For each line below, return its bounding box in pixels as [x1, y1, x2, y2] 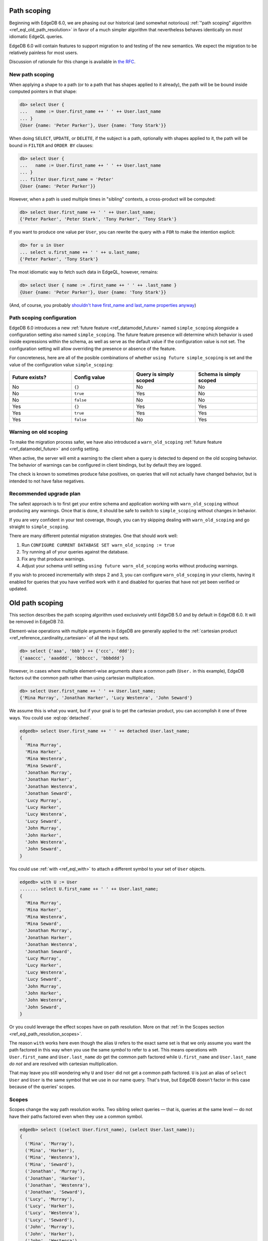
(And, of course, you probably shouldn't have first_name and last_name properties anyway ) [9, 302, 197, 308]
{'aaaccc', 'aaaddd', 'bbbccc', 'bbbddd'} [19, 655, 125, 661]
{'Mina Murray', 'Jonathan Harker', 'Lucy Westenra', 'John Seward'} [19, 695, 193, 701]
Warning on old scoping [9, 428, 68, 435]
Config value [74, 374, 105, 381]
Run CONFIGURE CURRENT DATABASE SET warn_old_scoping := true [21, 542, 175, 548]
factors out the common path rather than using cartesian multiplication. [9, 675, 155, 681]
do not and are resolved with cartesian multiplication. [9, 1061, 118, 1067]
